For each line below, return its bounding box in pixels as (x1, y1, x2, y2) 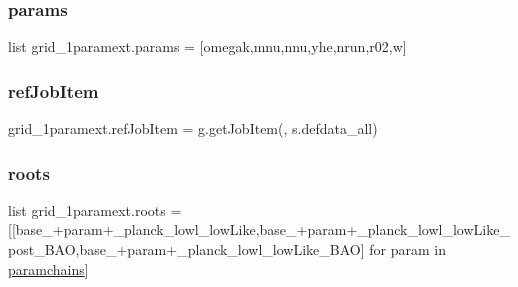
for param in (369, 239, 446, 260)
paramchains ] (8, 258, 89, 279)
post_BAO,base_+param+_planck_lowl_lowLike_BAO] (8, 239, 365, 260)
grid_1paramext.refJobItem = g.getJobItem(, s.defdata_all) (8, 118, 378, 139)
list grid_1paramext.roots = (8, 199, 182, 220)
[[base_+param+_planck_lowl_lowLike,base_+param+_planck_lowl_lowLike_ (8, 219, 510, 240)
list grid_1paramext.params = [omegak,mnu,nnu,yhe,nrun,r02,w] (8, 36, 407, 57)
